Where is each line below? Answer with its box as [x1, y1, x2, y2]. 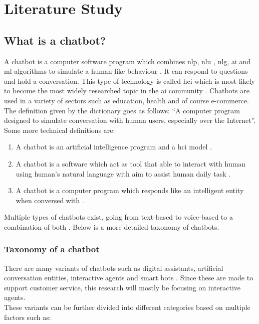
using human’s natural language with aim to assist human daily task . [16, 168, 231, 179]
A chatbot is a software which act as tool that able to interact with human [16, 158, 246, 169]
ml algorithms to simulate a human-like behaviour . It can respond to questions [4, 66, 248, 76]
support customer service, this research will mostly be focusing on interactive [4, 282, 241, 292]
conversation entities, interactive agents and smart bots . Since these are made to [4, 272, 253, 283]
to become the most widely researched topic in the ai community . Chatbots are [4, 85, 249, 96]
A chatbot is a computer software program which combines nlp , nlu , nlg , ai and [4, 56, 251, 66]
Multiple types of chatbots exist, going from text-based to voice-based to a [4, 212, 233, 222]
